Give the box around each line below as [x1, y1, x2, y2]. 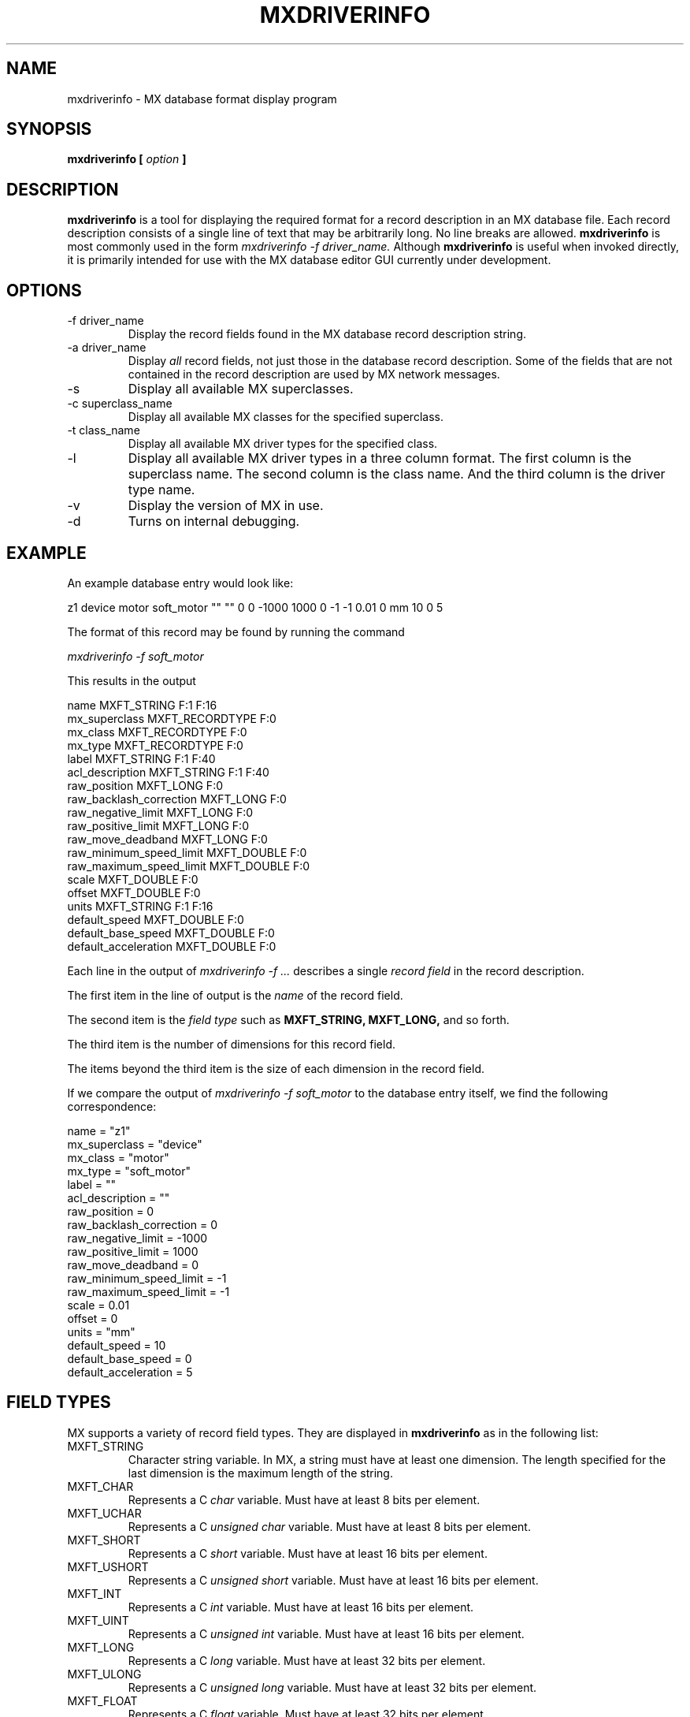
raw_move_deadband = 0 [67, 1257, 199, 1272]
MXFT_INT [67, 1586, 122, 1600]
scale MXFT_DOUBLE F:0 [67, 872, 198, 886]
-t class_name [67, 423, 140, 438]
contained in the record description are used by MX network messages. [128, 367, 500, 382]
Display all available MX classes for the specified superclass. [128, 410, 443, 424]
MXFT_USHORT [67, 1559, 149, 1574]
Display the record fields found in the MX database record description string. [128, 327, 527, 341]
